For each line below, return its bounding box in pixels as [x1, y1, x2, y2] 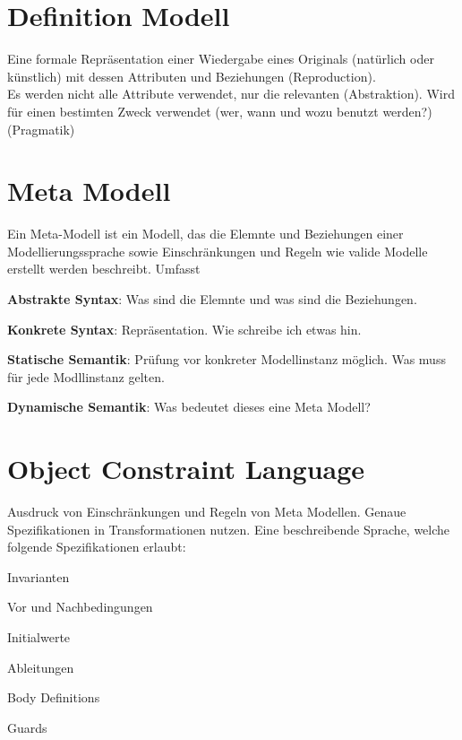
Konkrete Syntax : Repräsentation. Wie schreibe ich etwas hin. [7, 319, 362, 338]
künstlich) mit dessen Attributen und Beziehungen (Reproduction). [7, 66, 376, 85]
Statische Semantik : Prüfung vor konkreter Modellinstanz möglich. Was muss [7, 350, 446, 369]
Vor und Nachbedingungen [7, 597, 153, 616]
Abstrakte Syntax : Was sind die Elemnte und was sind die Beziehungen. [7, 290, 417, 308]
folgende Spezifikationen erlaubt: [7, 537, 186, 556]
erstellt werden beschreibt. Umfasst [7, 259, 201, 278]
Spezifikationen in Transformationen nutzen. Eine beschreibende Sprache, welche [7, 519, 450, 538]
